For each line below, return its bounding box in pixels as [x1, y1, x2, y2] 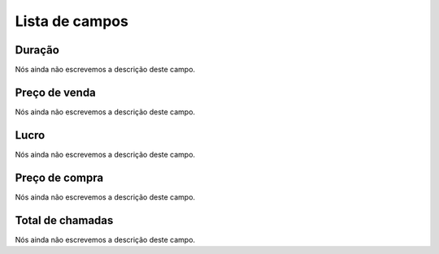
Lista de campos [15, 12, 129, 30]
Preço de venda [15, 85, 97, 99]
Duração [15, 43, 60, 57]
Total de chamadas [15, 213, 114, 227]
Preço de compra [15, 170, 104, 184]
